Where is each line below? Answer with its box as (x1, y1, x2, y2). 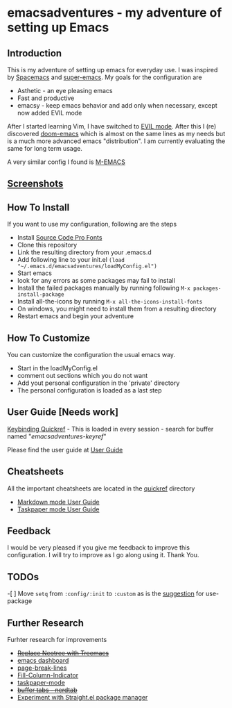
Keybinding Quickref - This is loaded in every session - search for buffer (7, 425, 214, 433)
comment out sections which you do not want (17, 372, 148, 380)
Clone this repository (17, 241, 78, 249)
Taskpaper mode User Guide (17, 505, 100, 513)
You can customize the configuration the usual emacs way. (7, 351, 175, 359)
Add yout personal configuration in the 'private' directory (17, 379, 180, 387)
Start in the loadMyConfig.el (17, 364, 98, 372)
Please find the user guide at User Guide (7, 445, 123, 454)
